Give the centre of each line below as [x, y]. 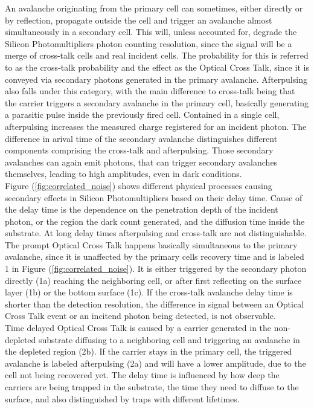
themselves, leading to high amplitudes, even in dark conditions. [123, 174]
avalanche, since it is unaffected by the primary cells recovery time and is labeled [155, 256]
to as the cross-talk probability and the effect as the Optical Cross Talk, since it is [157, 67]
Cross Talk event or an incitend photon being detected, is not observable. [140, 316]
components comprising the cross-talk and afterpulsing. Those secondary [139, 150]
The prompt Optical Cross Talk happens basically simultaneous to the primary [151, 244]
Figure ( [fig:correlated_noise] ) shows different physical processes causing [139, 185]
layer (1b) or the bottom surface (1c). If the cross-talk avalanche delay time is [149, 292]
